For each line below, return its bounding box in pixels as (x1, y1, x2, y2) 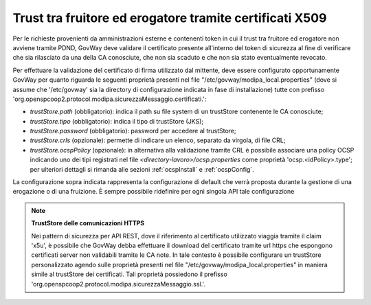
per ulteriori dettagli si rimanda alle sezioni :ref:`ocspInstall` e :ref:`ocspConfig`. (30, 165, 254, 173)
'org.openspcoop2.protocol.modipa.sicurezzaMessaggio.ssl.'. (31, 280, 206, 288)
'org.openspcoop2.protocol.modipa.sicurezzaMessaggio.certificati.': (12, 95, 207, 103)
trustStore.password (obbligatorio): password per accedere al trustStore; (30, 127, 236, 135)
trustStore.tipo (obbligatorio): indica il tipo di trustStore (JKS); (30, 117, 204, 125)
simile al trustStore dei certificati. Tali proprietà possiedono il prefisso (31, 270, 228, 278)
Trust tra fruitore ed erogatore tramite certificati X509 (12, 10, 327, 25)
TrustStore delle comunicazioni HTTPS (31, 219, 145, 227)
